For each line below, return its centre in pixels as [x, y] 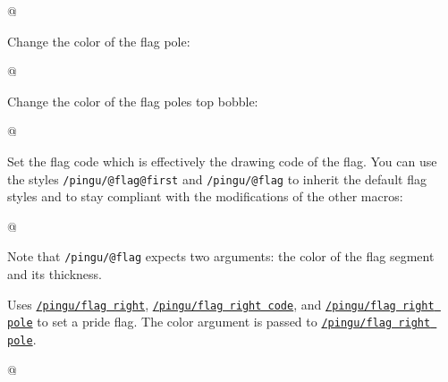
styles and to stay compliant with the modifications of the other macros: [205, 196]
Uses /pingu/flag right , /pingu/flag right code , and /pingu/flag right [221, 304]
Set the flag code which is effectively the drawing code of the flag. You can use [222, 161]
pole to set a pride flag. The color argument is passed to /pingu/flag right [219, 322]
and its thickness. [55, 274]
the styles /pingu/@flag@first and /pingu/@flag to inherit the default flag [217, 178]
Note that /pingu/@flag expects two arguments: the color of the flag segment [221, 256]
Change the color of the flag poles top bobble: [133, 101]
